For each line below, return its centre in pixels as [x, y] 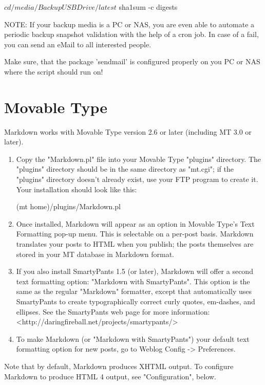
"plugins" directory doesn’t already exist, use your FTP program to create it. [137, 179]
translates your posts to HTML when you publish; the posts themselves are [135, 244]
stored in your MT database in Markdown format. [95, 254]
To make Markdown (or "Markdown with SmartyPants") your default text [133, 338]
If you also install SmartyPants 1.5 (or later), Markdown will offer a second [135, 271]
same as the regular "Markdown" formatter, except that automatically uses [134, 291]
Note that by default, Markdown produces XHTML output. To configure [119, 366]
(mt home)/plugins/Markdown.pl [68, 206]
